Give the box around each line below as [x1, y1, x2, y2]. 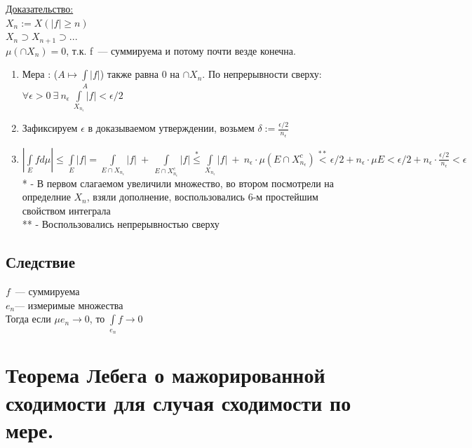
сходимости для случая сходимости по [6, 388, 351, 416]
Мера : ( [22, 67, 58, 81]
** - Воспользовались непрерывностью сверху [22, 217, 220, 231]
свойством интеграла [22, 203, 111, 217]
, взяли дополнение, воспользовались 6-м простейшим [86, 189, 318, 204]
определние [22, 189, 71, 204]
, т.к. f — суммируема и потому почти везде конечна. [66, 43, 296, 57]
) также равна [100, 67, 159, 81]
